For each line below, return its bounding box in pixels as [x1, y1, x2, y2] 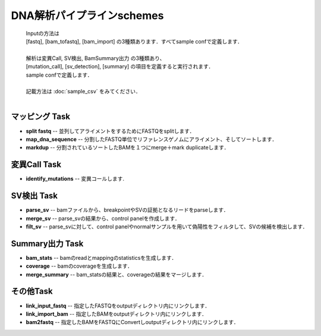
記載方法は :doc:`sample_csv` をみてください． [26, 88, 141, 95]
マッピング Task [11, 112, 71, 122]
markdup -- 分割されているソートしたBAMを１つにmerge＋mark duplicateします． [26, 144, 229, 151]
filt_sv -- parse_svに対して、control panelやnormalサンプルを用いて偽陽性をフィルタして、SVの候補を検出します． [26, 223, 309, 230]
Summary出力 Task [11, 238, 84, 249]
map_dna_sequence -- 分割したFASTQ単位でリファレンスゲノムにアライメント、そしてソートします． [26, 136, 278, 143]
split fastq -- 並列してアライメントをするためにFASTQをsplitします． [26, 127, 195, 134]
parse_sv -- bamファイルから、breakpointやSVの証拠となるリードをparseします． [26, 206, 229, 213]
